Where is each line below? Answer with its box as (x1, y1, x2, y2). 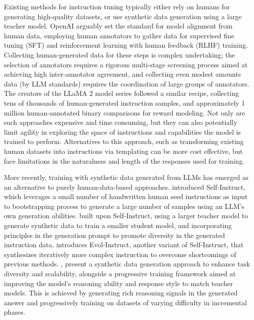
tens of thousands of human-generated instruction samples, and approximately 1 (4, 97, 245, 108)
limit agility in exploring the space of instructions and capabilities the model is (4, 126, 241, 137)
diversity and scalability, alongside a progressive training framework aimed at (4, 268, 236, 279)
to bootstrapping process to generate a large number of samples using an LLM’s (4, 201, 245, 211)
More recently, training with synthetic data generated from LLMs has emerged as (4, 172, 249, 182)
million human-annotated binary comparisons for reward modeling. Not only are (4, 107, 245, 117)
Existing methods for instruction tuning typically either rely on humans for (4, 1, 230, 11)
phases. (4, 307, 25, 317)
